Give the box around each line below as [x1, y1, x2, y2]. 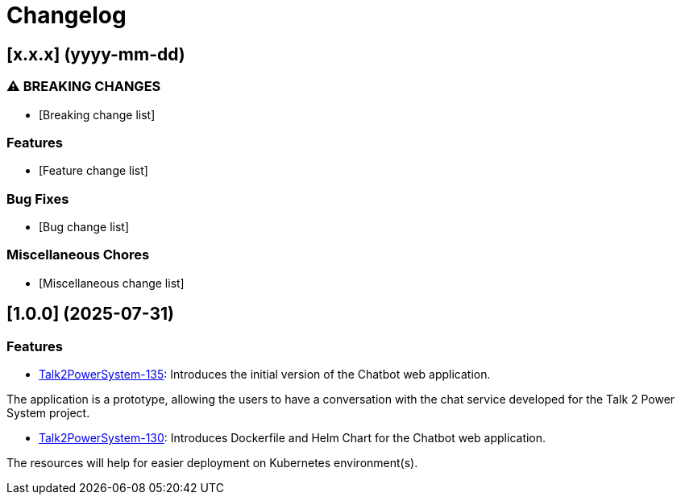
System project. [6, 406, 90, 420]
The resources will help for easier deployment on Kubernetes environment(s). [6, 456, 418, 470]
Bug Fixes [6, 190, 69, 207]
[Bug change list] [39, 220, 130, 234]
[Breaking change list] [39, 107, 156, 122]
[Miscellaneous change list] [39, 275, 185, 290]
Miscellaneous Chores [6, 246, 150, 263]
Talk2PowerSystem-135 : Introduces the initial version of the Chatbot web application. [39, 367, 491, 382]
